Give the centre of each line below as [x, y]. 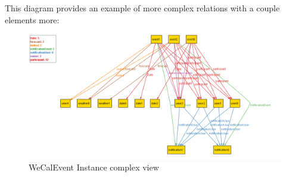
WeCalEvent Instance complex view [94, 167]
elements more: [32, 19]
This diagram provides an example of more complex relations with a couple [142, 8]
